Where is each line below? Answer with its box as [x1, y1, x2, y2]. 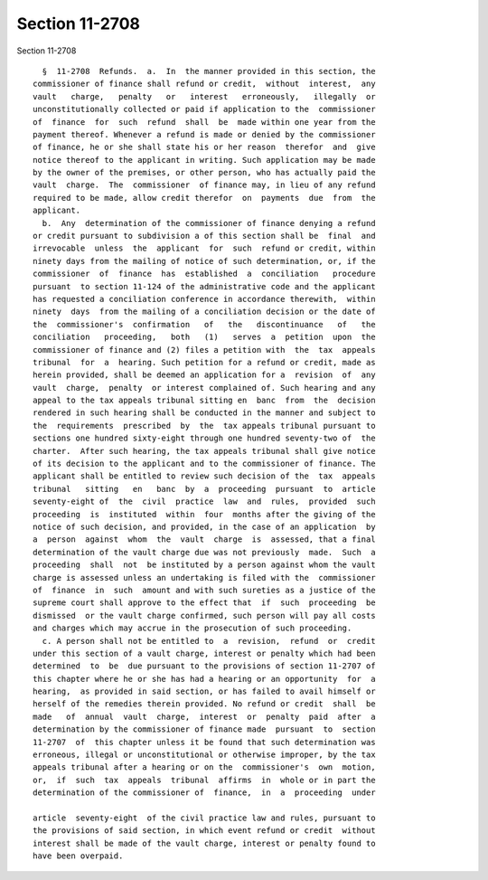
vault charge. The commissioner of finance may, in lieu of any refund [33, 180, 376, 190]
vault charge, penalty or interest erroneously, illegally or [33, 91, 376, 101]
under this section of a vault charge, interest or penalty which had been [33, 648, 376, 658]
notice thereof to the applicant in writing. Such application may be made [33, 155, 376, 165]
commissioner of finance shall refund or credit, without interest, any [33, 79, 376, 90]
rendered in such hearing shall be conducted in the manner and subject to [33, 408, 376, 418]
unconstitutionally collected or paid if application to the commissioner [33, 104, 376, 115]
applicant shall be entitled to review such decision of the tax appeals [33, 471, 376, 481]
